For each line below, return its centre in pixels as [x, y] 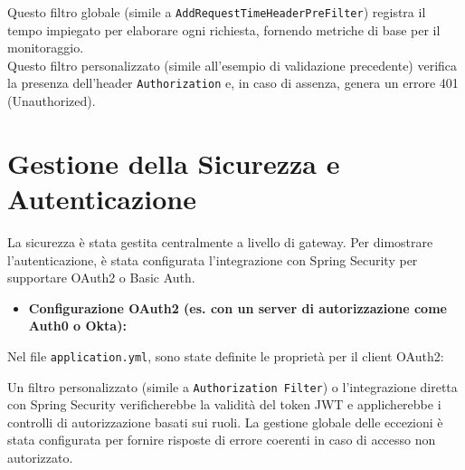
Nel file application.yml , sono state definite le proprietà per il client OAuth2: [226, 355]
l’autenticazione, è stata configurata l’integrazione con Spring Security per [213, 259]
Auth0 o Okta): [77, 326]
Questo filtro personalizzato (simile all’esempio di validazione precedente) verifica [232, 65]
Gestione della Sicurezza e [174, 163]
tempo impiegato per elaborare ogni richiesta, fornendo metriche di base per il [224, 29]
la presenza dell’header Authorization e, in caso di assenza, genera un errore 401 [233, 83]
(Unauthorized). [52, 101]
